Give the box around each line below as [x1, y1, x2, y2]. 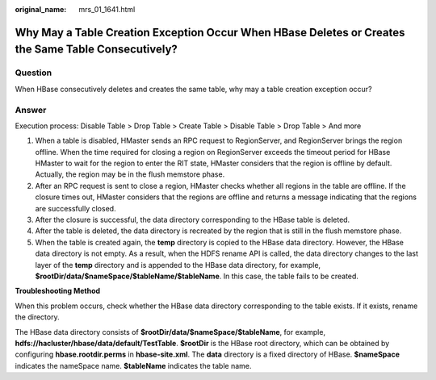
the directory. [15, 312, 60, 322]
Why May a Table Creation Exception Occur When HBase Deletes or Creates [15, 25, 405, 40]
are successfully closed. [35, 203, 116, 213]
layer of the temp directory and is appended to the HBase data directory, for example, [35, 260, 321, 269]
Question [15, 67, 52, 78]
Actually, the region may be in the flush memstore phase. [35, 169, 225, 179]
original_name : [15, 5, 67, 14]
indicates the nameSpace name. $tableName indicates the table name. [15, 361, 252, 370]
